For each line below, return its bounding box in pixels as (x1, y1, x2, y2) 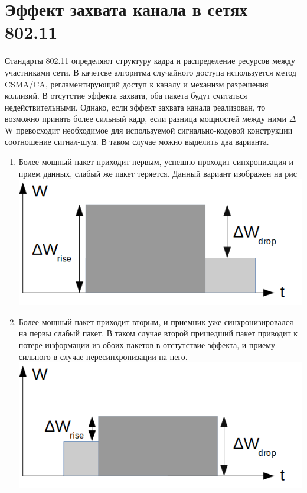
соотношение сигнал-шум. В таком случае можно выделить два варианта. (5, 135, 269, 148)
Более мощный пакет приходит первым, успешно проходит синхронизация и (18, 155, 294, 168)
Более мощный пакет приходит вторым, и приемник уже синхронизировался (18, 315, 293, 327)
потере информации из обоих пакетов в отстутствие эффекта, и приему (18, 339, 276, 351)
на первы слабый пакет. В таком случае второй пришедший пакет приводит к (18, 327, 298, 339)
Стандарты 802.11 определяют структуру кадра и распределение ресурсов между (5, 54, 295, 67)
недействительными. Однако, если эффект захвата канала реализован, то (5, 100, 266, 113)
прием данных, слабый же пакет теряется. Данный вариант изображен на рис (18, 167, 298, 179)
